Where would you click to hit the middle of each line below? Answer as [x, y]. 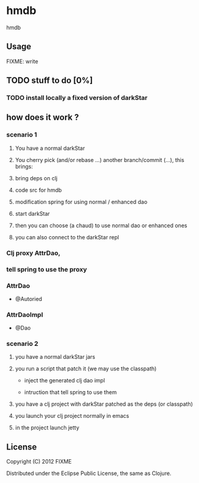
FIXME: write [22, 61]
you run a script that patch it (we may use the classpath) [86, 368]
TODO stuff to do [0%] [50, 81]
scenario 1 [22, 135]
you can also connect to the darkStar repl [67, 237]
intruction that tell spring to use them [70, 392]
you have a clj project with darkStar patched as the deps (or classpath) [104, 404]
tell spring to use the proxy [47, 269]
